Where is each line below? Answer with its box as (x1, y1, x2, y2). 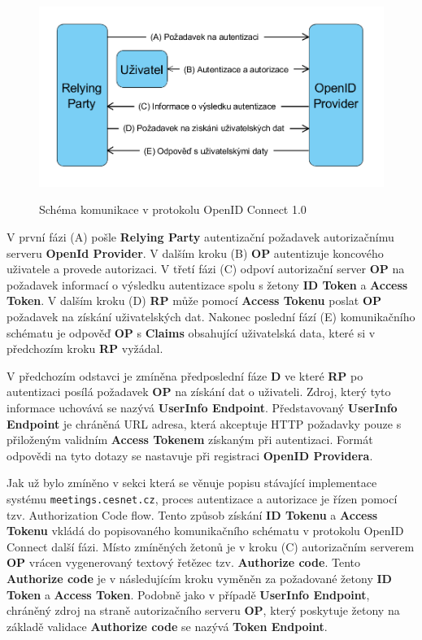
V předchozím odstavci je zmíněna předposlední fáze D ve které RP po (7, 367, 363, 384)
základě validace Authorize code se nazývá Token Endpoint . (7, 617, 328, 634)
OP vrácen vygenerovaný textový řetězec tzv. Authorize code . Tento (7, 554, 360, 571)
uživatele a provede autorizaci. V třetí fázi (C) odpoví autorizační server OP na (7, 260, 405, 277)
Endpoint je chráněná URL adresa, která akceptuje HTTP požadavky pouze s (7, 415, 402, 432)
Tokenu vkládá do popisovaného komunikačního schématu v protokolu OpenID (7, 522, 404, 539)
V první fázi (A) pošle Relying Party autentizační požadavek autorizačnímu (7, 228, 394, 245)
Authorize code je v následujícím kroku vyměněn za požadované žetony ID (7, 569, 392, 586)
